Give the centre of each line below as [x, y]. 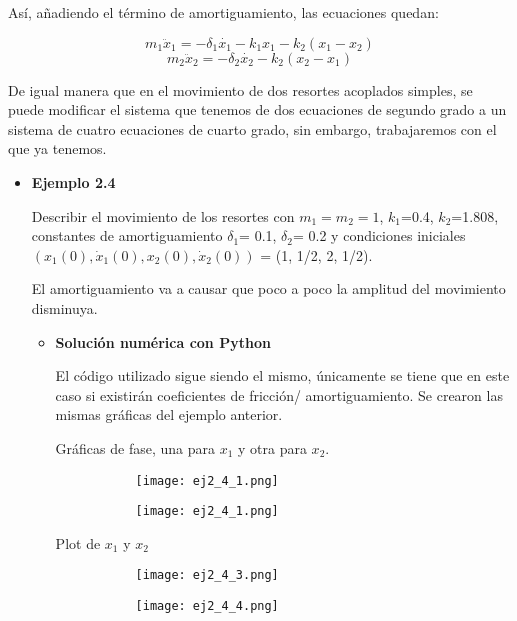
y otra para [272, 447]
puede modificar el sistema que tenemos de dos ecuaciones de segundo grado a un [257, 109]
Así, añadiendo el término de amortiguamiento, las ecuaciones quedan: [223, 12]
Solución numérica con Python [163, 341]
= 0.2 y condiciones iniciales [379, 235]
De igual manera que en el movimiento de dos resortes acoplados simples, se [240, 89]
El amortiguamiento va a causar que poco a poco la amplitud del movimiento [268, 288]
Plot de [78, 542]
